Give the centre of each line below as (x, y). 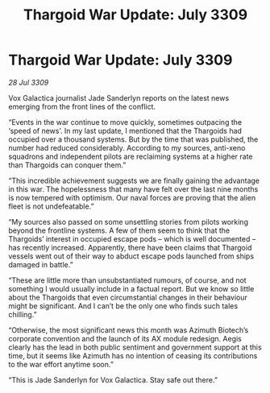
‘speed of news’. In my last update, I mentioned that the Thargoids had (125, 130)
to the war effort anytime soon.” (61, 364)
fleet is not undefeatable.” (51, 206)
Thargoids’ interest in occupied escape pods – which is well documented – (132, 238)
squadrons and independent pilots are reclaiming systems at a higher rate (131, 156)
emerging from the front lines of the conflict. (82, 106)
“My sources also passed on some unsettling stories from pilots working (128, 221)
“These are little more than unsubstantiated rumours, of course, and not (128, 280)
